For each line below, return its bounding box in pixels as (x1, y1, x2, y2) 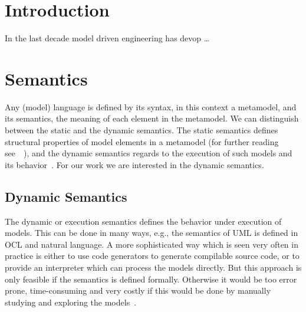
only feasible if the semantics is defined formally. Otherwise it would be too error (5, 272, 297, 285)
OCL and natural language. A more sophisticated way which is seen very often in (5, 238, 298, 250)
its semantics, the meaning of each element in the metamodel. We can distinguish (5, 112, 299, 124)
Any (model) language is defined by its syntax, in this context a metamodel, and (5, 100, 297, 113)
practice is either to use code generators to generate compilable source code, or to (5, 249, 300, 262)
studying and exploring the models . (5, 295, 137, 308)
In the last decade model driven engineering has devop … (5, 32, 210, 44)
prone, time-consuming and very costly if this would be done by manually (5, 284, 271, 297)
